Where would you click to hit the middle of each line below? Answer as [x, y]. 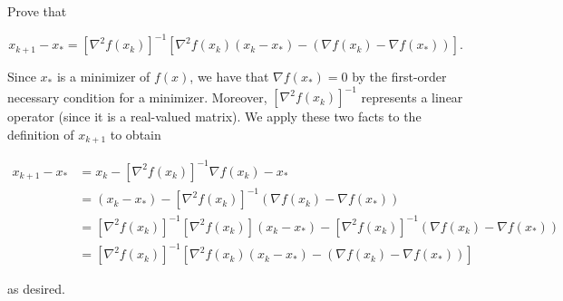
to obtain [136, 134]
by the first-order [399, 77]
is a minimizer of [103, 77]
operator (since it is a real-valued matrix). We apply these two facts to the [214, 117]
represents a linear [412, 97]
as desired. [36, 289]
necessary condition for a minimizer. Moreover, [137, 97]
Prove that [37, 11]
